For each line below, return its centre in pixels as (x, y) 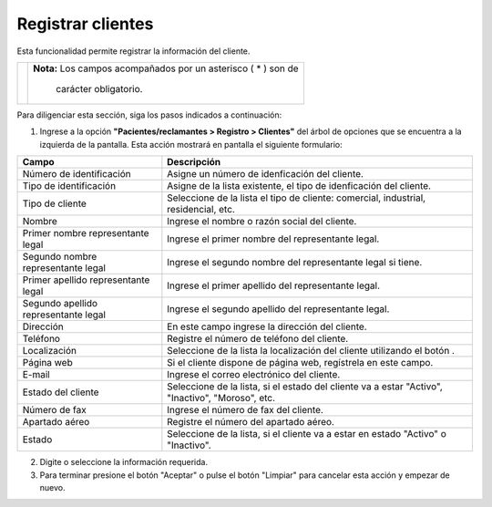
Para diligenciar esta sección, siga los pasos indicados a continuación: (149, 115)
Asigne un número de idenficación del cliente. (266, 174)
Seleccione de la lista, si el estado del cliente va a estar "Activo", (305, 387)
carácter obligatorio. (99, 88)
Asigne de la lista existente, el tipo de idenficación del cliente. (299, 186)
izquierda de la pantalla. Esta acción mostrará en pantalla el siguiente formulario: (191, 144)
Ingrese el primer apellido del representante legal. (274, 285)
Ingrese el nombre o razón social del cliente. (262, 222)
